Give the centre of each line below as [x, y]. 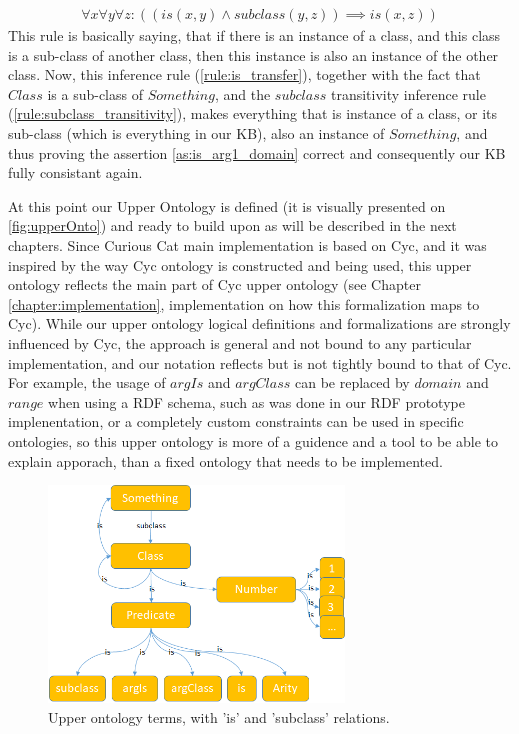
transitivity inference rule [408, 93]
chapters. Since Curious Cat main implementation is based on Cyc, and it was [247, 244]
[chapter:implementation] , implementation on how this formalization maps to [244, 303]
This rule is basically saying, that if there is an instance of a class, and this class [254, 35]
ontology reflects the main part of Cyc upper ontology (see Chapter [214, 284]
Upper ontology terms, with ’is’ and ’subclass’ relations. [219, 716]
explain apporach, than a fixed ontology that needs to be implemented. [225, 460]
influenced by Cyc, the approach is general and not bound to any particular [240, 342]
